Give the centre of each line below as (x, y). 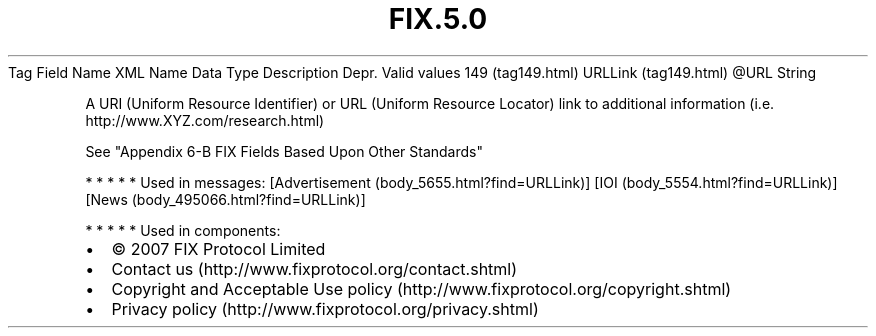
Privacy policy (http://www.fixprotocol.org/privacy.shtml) (325, 308)
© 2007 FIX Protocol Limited (218, 248)
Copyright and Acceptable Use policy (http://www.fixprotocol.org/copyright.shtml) (421, 288)
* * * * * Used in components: (183, 230)
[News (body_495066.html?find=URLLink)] (225, 199)
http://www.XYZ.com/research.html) (205, 120)
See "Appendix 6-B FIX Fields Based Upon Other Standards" (284, 151)
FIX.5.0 (438, 19)
